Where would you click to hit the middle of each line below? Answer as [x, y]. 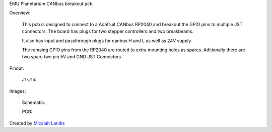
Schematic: [33, 102]
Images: [18, 91]
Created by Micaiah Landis [37, 123]
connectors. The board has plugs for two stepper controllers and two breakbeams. [108, 31]
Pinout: [17, 68]
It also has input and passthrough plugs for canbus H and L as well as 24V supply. [107, 41]
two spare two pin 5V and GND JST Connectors [72, 57]
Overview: [20, 13]
